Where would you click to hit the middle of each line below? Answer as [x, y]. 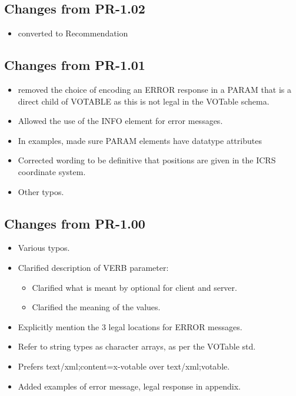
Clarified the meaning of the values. [96, 307]
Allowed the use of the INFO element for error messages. [120, 121]
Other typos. [41, 191]
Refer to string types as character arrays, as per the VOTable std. [137, 346]
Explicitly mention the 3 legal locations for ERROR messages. [130, 326]
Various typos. [44, 248]
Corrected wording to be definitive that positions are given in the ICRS [147, 160]
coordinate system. [52, 171]
